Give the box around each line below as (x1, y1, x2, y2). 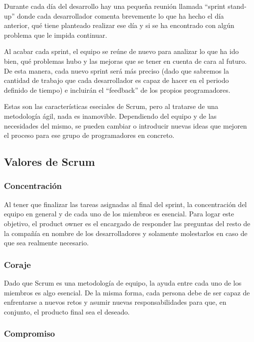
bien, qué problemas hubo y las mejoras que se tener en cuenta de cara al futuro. (4, 55, 247, 66)
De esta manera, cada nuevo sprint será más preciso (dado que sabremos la (4, 65, 229, 76)
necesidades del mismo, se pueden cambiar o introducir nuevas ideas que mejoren (4, 120, 247, 131)
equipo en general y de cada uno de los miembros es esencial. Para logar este (4, 209, 234, 219)
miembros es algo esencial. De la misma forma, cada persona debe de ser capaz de (4, 287, 250, 297)
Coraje (4, 258, 31, 270)
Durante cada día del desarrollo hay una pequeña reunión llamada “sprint (4, 1, 226, 11)
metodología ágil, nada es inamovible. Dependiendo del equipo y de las (4, 110, 217, 121)
